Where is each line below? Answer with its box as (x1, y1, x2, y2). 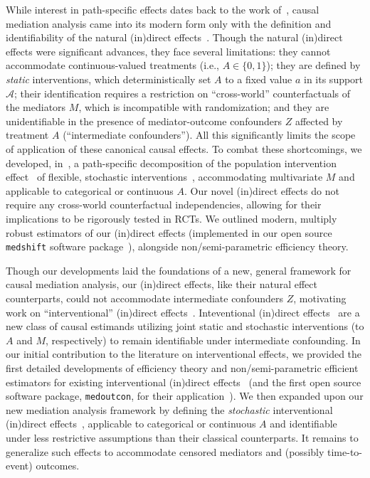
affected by (295, 113, 343, 128)
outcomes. (36, 458, 80, 473)
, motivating (293, 290, 347, 305)
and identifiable (270, 416, 337, 431)
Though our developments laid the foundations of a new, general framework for (6, 262, 351, 277)
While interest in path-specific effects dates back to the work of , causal (6, 2, 319, 16)
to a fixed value (225, 71, 292, 86)
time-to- (327, 444, 362, 459)
